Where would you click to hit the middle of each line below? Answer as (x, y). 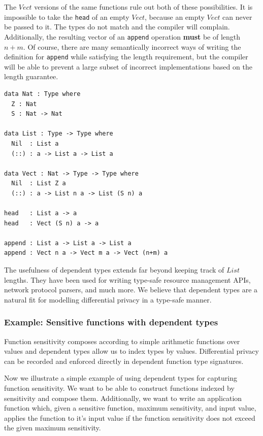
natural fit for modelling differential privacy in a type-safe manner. (108, 299)
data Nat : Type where (42, 94)
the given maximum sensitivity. (53, 428)
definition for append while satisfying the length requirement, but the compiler (126, 57)
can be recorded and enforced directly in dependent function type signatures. (124, 361)
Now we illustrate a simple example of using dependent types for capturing (121, 378)
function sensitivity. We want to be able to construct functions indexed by (119, 388)
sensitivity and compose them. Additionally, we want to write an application (123, 398)
